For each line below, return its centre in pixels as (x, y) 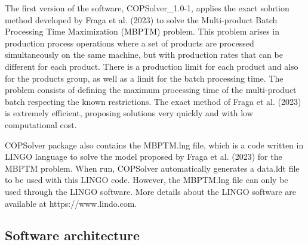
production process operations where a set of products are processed (130, 43)
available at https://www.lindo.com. (71, 203)
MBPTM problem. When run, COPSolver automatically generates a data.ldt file (152, 168)
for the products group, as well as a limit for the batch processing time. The (144, 78)
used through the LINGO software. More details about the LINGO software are (150, 191)
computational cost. (41, 124)
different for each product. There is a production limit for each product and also (152, 66)
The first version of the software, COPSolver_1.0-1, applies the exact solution (147, 8)
